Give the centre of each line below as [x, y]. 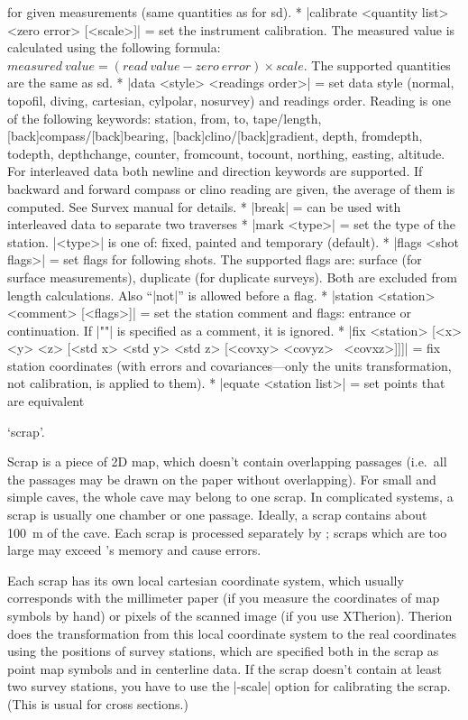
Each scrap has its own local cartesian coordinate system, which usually [206, 580]
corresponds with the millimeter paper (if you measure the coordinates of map [224, 598]
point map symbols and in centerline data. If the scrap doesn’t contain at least [225, 668]
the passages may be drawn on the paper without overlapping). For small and [222, 479]
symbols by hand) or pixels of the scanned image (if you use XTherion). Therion [230, 615]
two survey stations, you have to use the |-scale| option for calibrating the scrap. [229, 686]
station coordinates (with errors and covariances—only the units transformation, [229, 365]
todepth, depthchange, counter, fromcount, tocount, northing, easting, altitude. [226, 153]
